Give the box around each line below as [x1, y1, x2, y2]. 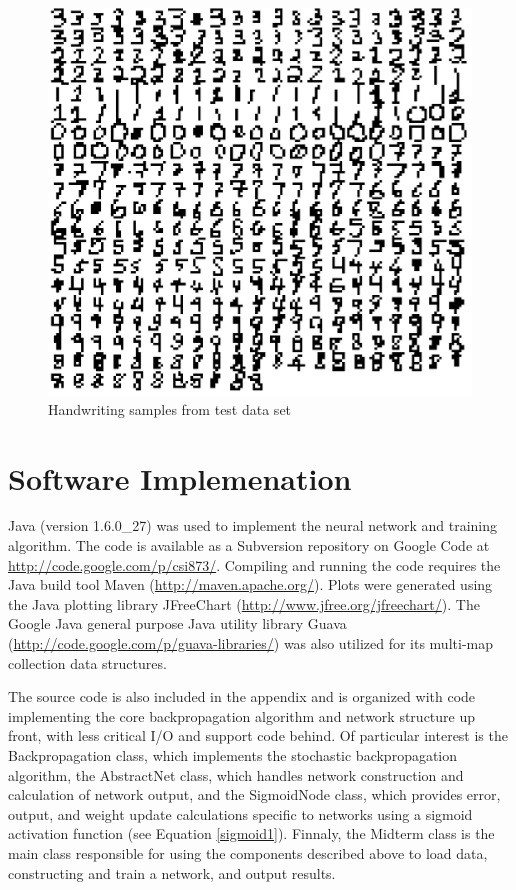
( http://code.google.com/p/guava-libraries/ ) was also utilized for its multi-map [8, 633, 493, 654]
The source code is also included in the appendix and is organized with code [8, 686, 476, 707]
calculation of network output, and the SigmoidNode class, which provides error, [8, 784, 501, 805]
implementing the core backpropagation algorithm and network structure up [8, 705, 476, 726]
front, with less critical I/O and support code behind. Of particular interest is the [8, 725, 508, 746]
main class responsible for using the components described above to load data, [8, 842, 488, 863]
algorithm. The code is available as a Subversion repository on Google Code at [8, 535, 490, 556]
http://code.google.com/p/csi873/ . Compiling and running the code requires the [8, 554, 501, 575]
